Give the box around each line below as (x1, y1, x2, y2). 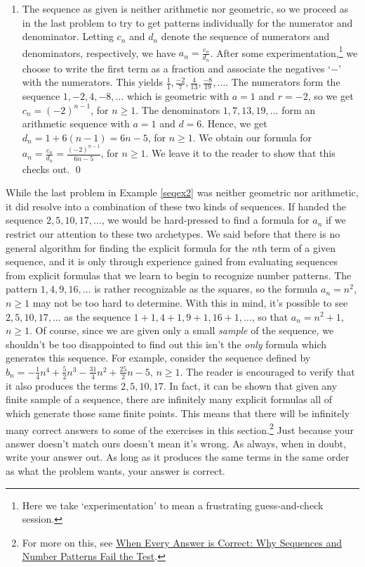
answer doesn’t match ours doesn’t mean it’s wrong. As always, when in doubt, (6, 435, 347, 450)
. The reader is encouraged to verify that (180, 364, 355, 378)
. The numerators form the (225, 75, 340, 89)
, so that (251, 309, 288, 324)
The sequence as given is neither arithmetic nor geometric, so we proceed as (22, 1, 349, 15)
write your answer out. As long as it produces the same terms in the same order (6, 450, 350, 464)
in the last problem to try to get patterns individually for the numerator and (22, 15, 353, 30)
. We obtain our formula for (192, 129, 312, 144)
